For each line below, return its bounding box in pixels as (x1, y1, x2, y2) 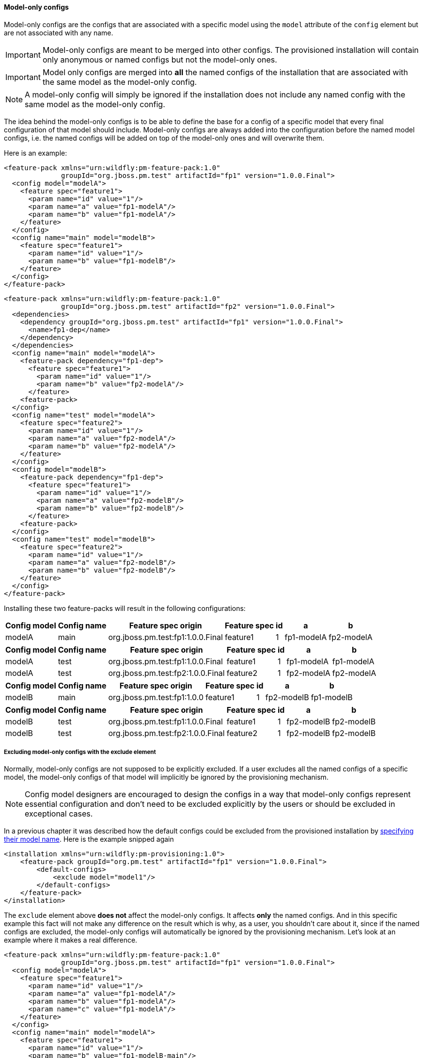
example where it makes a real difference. (4, 936, 138, 945)
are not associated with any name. (4, 28, 113, 37)
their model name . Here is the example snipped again (4, 835, 174, 844)
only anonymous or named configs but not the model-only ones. (42, 54, 277, 64)
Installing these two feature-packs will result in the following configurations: (4, 604, 246, 612)
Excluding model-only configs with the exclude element (4, 749, 156, 755)
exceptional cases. (25, 809, 93, 819)
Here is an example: (4, 148, 67, 157)
